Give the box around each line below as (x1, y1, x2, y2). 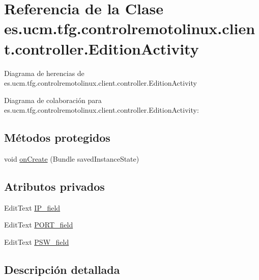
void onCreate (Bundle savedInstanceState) (4, 154, 139, 164)
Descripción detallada (4, 262, 120, 277)
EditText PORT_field (4, 219, 73, 230)
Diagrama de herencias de (4, 67, 84, 78)
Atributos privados (4, 179, 105, 194)
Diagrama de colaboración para (4, 94, 102, 105)
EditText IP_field (4, 202, 61, 213)
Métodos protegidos (4, 130, 110, 145)
